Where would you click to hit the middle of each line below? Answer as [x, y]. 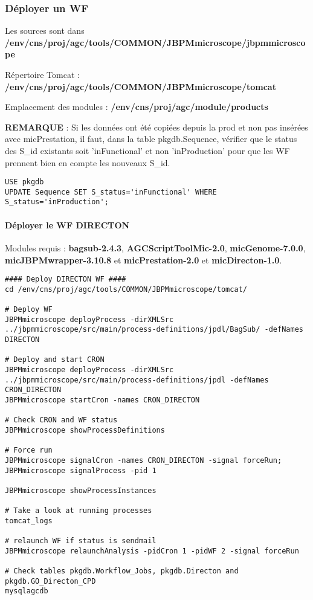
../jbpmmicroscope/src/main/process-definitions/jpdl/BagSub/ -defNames [154, 330]
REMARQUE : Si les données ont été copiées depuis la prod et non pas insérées [156, 127]
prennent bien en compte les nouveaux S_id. [88, 162]
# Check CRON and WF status [61, 420]
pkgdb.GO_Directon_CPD [50, 581]
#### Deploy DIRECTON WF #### [66, 279]
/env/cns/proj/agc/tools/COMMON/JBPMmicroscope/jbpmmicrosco [155, 42]
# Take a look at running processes [79, 511]
